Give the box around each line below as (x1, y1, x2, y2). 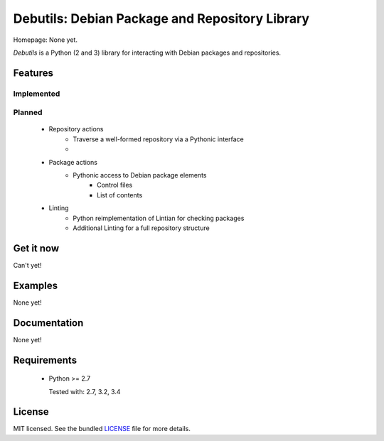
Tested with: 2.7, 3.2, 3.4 (48, 387, 121, 396)
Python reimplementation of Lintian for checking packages (73, 214, 245, 222)
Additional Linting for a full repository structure (73, 224, 210, 232)
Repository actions (48, 125, 104, 134)
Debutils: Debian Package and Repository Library (13, 11, 309, 26)
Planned (13, 107, 43, 117)
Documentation (13, 317, 84, 329)
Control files (97, 181, 133, 190)
